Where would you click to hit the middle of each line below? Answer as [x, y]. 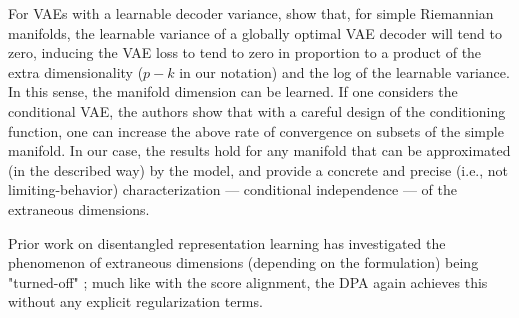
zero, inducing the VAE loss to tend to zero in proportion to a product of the [245, 52]
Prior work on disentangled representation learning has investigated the [227, 242]
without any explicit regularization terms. [135, 301]
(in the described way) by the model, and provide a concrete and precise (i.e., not [258, 169]
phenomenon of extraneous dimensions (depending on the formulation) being [243, 262]
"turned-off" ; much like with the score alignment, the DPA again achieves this [248, 281]
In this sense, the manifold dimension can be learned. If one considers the [233, 91]
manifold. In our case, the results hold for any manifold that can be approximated [259, 150]
